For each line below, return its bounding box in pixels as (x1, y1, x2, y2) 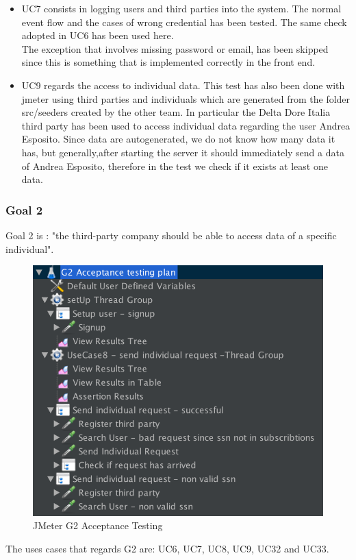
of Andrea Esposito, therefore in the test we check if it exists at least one (21, 158, 328, 173)
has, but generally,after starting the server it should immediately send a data (21, 145, 344, 159)
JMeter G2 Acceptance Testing (33, 518, 163, 533)
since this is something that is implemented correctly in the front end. (21, 55, 316, 69)
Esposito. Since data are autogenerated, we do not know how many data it (21, 132, 335, 146)
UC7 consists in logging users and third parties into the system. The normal (21, 1, 342, 15)
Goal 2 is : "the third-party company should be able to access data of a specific (5, 228, 337, 242)
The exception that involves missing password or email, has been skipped (21, 41, 329, 56)
